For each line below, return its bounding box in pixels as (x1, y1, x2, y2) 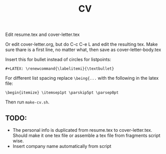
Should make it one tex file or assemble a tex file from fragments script (12, 132, 160, 138)
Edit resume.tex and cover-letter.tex (5, 31, 80, 38)
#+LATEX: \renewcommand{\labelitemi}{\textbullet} (5, 66, 114, 71)
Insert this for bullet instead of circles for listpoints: (5, 57, 111, 63)
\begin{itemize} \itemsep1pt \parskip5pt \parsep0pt (5, 90, 119, 95)
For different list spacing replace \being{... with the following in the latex (5, 75, 159, 81)
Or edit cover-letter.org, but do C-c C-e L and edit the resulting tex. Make (5, 41, 158, 47)
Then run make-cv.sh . (5, 99, 50, 105)
